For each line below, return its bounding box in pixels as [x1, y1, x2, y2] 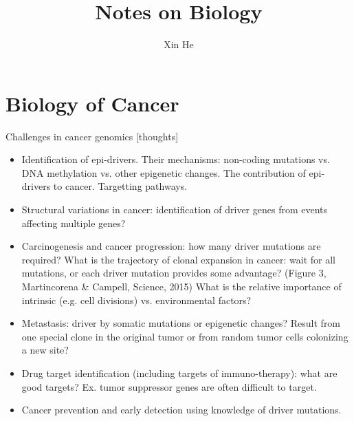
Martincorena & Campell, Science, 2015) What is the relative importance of [21, 279, 342, 293]
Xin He [164, 37, 194, 52]
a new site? [21, 343, 69, 357]
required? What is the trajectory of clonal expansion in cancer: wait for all [21, 252, 335, 266]
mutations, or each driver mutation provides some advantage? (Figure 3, [21, 266, 327, 280]
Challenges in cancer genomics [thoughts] [5, 129, 179, 143]
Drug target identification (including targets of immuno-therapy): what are [21, 365, 338, 380]
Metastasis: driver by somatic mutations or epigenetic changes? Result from [21, 316, 341, 330]
